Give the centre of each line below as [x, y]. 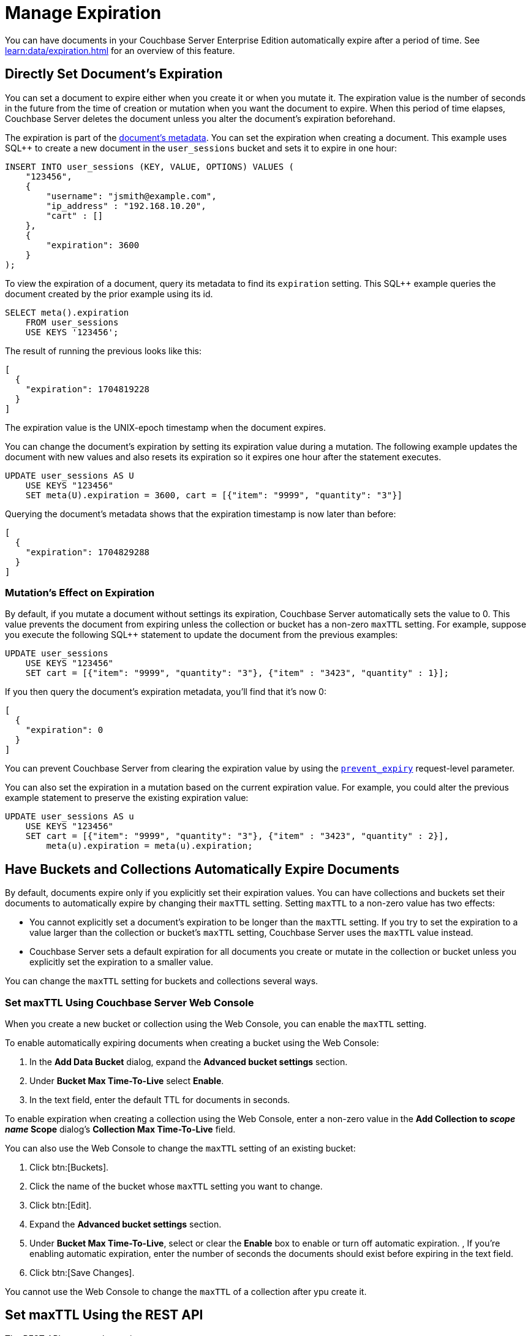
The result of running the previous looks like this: [104, 351]
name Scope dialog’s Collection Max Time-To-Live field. [120, 1129]
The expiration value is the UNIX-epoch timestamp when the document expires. [165, 427]
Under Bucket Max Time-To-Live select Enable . [127, 1080]
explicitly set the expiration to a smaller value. [122, 962]
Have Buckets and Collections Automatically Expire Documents [202, 869]
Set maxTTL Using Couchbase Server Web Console [130, 1002]
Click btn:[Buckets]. [69, 1167]
